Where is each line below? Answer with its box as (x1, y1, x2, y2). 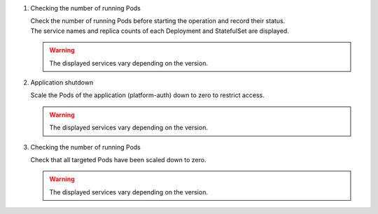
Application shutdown (30, 78, 94, 87)
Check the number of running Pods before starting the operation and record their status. (30, 17, 286, 25)
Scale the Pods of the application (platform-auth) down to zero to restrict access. (30, 91, 265, 99)
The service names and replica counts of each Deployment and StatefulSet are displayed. (30, 27, 290, 35)
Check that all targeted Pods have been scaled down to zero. (30, 155, 206, 164)
